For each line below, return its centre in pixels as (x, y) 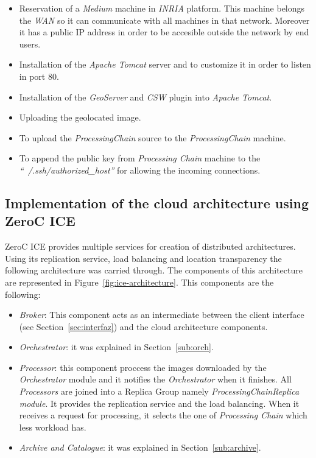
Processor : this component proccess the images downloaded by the (143, 367)
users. (30, 44)
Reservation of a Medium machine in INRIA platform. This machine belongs (162, 8)
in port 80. (39, 76)
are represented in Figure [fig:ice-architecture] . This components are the (139, 282)
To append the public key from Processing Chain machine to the (140, 158)
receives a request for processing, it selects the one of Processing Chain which (163, 415)
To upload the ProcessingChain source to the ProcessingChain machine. (153, 137)
